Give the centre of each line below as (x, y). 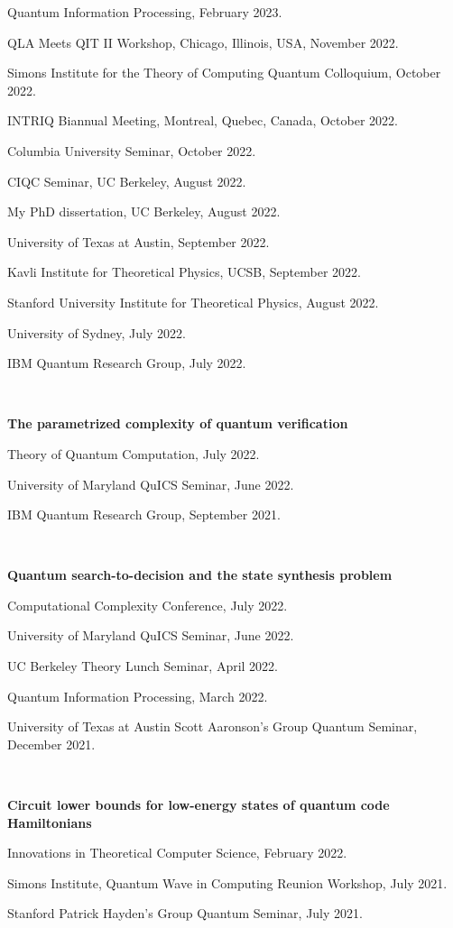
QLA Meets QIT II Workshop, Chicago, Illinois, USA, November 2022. (203, 42)
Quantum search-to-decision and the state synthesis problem (200, 575)
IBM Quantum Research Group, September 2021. (144, 515)
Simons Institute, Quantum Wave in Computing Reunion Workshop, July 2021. (227, 882)
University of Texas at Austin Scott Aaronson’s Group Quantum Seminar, (213, 726)
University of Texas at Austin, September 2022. (139, 241)
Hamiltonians (50, 822)
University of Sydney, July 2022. (97, 332)
